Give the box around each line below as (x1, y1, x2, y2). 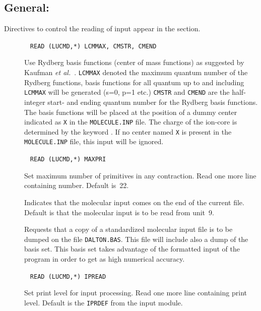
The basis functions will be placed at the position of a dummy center (24, 106, 237, 117)
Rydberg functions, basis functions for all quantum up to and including (24, 77, 244, 87)
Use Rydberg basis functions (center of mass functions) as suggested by (24, 57, 244, 68)
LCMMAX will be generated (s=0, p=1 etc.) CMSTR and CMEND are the (24, 87, 230, 97)
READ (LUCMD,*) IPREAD (30, 273, 106, 280)
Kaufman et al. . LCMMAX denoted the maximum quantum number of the (24, 67, 248, 78)
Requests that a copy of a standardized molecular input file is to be (24, 224, 233, 234)
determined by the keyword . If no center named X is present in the (24, 126, 232, 137)
